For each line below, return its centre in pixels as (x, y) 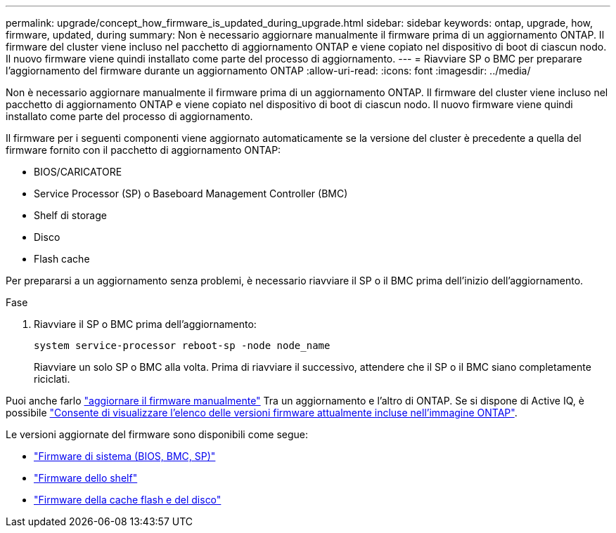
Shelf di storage (70, 215)
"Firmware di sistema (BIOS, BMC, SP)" (125, 456)
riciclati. (52, 379)
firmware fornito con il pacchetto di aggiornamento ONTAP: (143, 150)
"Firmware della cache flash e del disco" (128, 500)
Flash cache (62, 259)
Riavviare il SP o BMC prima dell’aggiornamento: (145, 324)
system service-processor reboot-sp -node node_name (182, 346)
